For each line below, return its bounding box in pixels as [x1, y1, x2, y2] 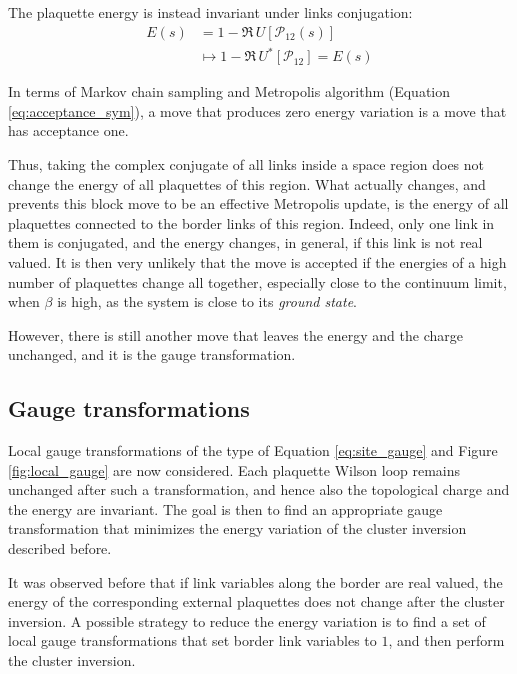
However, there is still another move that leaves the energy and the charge [8, 324, 463, 345]
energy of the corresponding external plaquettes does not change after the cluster [8, 591, 505, 612]
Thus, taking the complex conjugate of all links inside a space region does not [8, 153, 485, 174]
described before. [8, 538, 112, 559]
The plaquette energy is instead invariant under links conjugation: [8, 2, 413, 22]
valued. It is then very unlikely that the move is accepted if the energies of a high [8, 251, 507, 272]
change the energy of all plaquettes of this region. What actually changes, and [8, 173, 486, 194]
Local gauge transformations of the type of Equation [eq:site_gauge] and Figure [8, 440, 498, 461]
